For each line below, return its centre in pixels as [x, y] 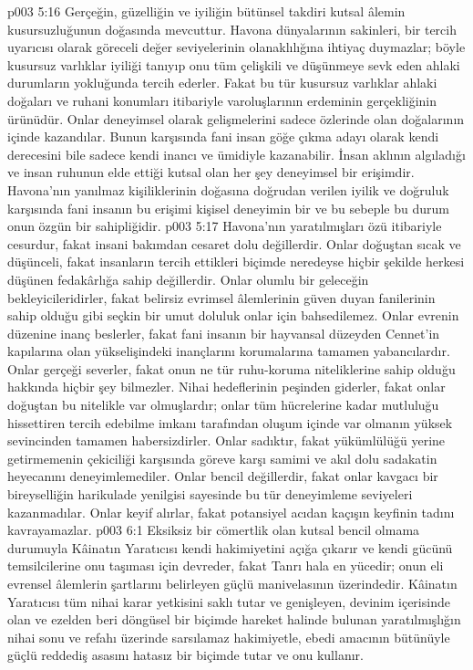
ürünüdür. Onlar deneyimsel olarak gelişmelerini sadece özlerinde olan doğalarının [236, 118]
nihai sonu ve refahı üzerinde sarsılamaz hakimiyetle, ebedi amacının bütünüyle [229, 637]
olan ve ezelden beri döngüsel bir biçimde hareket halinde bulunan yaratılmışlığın [234, 619]
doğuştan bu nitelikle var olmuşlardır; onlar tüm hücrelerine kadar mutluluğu [223, 405]
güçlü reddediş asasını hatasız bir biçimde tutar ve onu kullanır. [185, 655]
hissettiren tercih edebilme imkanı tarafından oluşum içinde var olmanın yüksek [230, 422]
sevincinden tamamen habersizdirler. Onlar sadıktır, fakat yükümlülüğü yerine [226, 440]
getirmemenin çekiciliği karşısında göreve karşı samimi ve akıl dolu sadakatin [222, 458]
